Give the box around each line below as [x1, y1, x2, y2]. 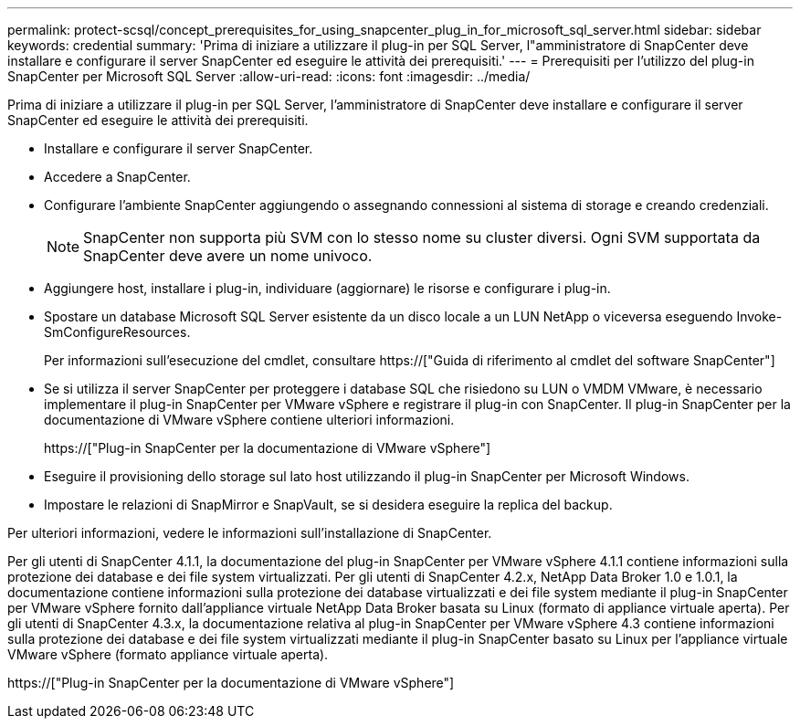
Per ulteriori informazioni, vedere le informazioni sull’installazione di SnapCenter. [7, 525, 492, 541]
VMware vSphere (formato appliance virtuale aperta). [7, 647, 329, 662]
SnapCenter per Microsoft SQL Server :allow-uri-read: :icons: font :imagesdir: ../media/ [7, 68, 531, 84]
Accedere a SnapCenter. [44, 169, 191, 184]
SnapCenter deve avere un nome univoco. [83, 247, 373, 265]
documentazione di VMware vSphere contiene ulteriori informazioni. [44, 412, 455, 427]
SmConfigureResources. [44, 324, 191, 340]
